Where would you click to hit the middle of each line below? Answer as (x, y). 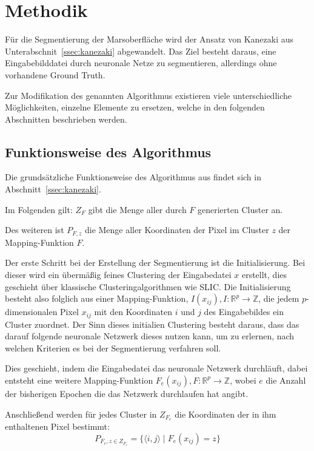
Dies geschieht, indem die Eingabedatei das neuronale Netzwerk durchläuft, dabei (156, 368)
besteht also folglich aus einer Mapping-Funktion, (97, 298)
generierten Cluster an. (240, 209)
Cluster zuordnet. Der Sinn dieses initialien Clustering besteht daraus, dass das (152, 324)
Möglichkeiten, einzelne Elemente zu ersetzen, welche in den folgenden (135, 107)
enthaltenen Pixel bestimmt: (57, 426)
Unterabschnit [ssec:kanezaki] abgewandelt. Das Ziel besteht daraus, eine (141, 51)
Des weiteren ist (35, 230)
